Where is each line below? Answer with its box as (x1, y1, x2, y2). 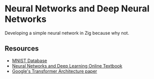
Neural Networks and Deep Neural (4, 3, 149, 14)
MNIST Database (11, 58, 47, 64)
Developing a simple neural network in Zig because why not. (4, 30, 129, 36)
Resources (4, 44, 39, 53)
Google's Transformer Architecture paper (11, 68, 97, 74)
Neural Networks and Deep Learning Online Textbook (11, 63, 122, 69)
